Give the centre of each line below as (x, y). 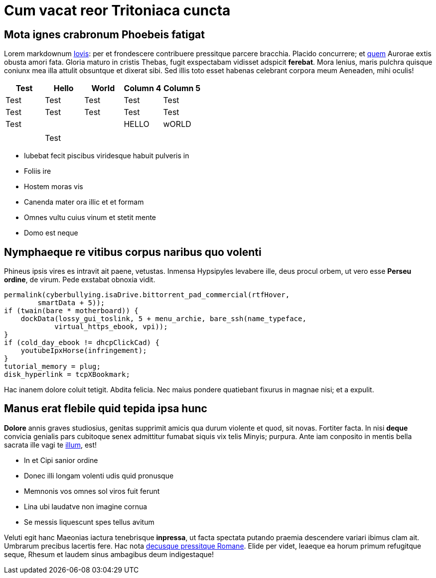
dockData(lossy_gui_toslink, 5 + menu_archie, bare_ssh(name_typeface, (163, 319)
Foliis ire (38, 171)
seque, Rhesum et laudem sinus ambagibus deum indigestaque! (109, 554)
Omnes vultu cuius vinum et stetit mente (90, 218)
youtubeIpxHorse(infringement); (84, 351)
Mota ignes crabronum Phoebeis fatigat (104, 34)
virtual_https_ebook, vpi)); (111, 327)
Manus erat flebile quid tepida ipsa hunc (106, 409)
